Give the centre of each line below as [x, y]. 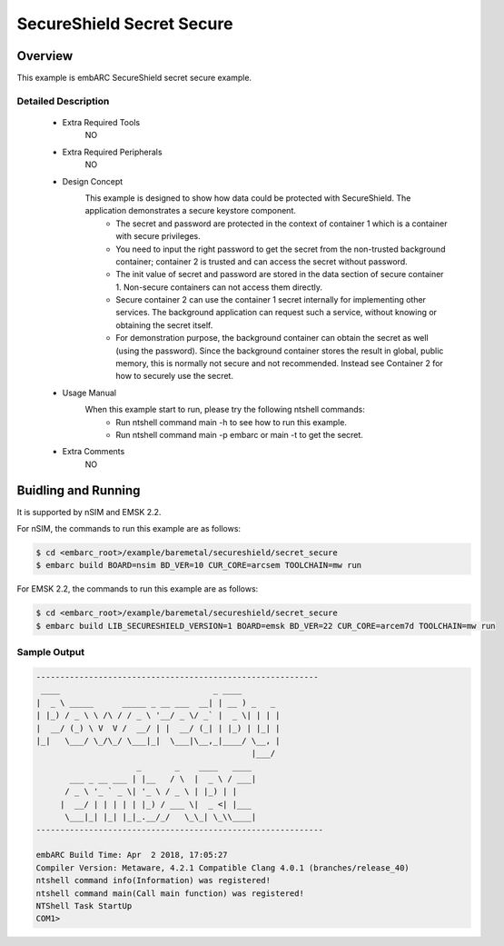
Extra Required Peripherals [112, 152]
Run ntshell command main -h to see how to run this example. [231, 422]
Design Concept [93, 181]
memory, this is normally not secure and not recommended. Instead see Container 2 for [280, 363]
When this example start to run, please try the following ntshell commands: [225, 410]
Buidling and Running [79, 490]
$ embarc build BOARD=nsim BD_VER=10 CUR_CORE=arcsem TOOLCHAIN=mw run [199, 565]
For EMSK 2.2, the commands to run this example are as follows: [138, 589]
